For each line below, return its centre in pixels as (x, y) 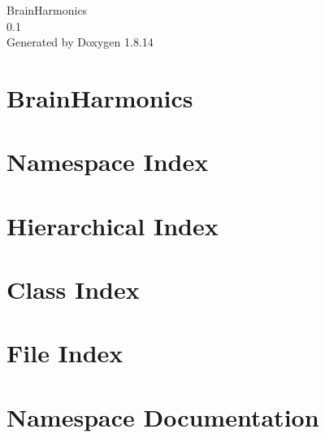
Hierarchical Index (113, 225)
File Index (65, 353)
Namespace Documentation (163, 416)
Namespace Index (108, 162)
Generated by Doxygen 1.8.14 (80, 42)
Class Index (73, 289)
